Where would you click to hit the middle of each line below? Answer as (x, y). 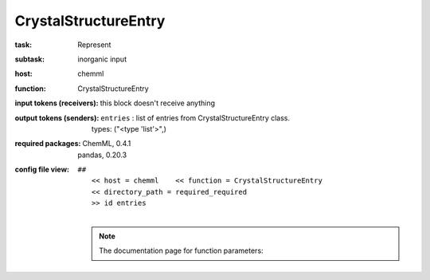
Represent (94, 45)
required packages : (48, 144)
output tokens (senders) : (57, 118)
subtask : (30, 59)
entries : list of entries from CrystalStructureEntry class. (195, 118)
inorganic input (102, 59)
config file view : (42, 170)
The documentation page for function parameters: (181, 250)
